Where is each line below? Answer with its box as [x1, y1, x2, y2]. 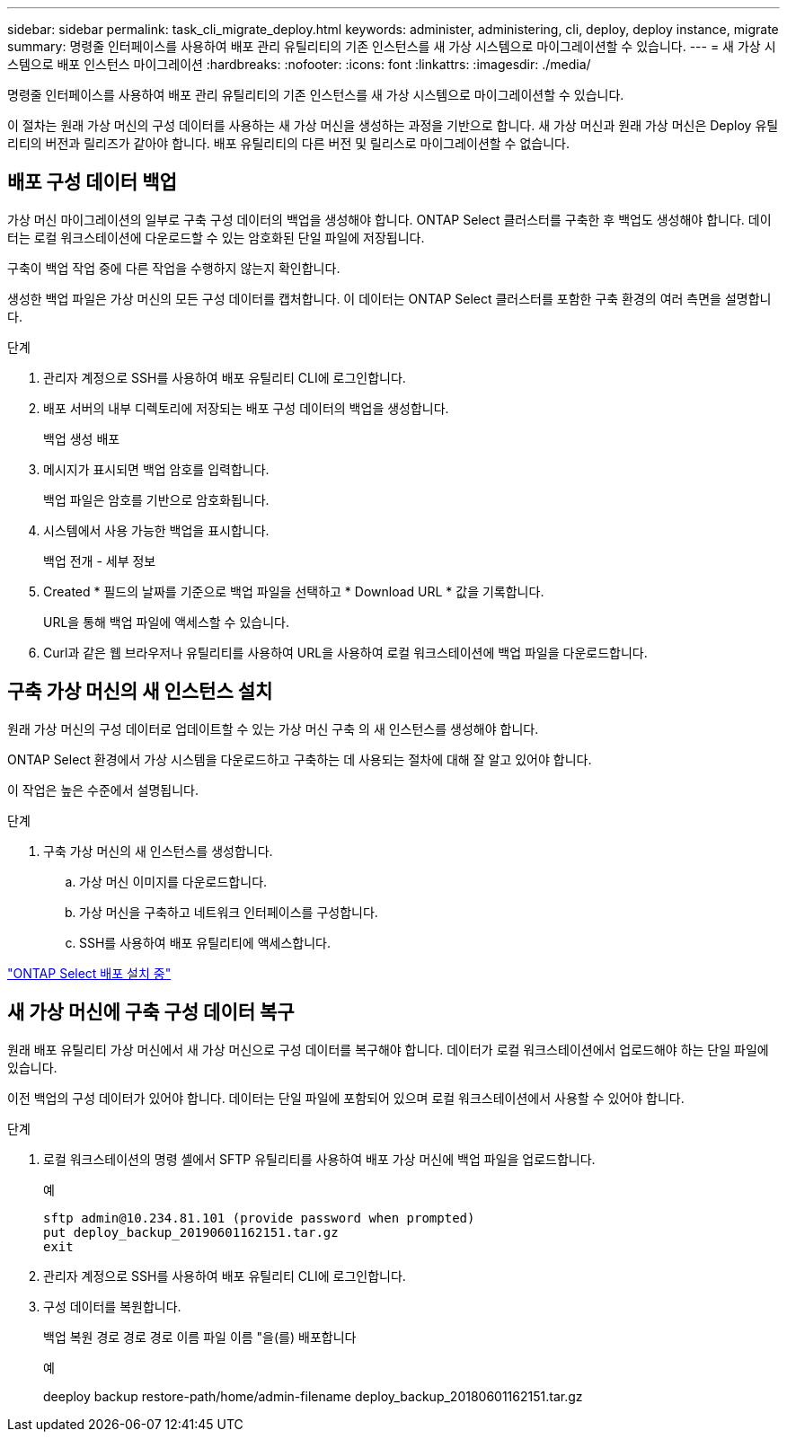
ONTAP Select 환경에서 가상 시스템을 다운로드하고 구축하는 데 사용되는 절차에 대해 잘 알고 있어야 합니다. [7, 751, 592, 767]
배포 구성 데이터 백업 [7, 171, 177, 194]
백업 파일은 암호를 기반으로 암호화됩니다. [43, 491, 270, 508]
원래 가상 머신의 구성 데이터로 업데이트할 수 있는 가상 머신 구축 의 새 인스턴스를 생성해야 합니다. [7, 720, 539, 737]
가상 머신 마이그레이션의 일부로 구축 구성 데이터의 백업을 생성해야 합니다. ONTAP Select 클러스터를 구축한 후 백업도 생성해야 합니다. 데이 [7, 211, 772, 227]
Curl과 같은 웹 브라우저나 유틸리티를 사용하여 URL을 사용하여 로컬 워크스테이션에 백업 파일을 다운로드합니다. [43, 644, 648, 660]
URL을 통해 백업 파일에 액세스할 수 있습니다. [43, 614, 289, 630]
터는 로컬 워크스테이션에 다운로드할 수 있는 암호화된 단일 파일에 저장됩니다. [7, 229, 425, 245]
